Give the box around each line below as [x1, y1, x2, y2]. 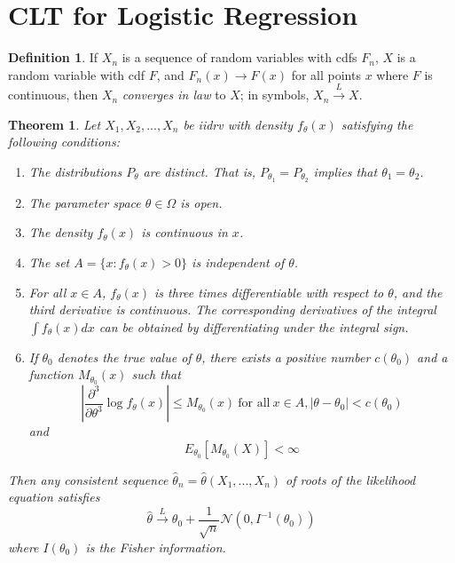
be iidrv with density [183, 115, 294, 133]
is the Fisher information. [85, 537, 226, 556]
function [28, 365, 74, 384]
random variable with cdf [8, 65, 145, 83]
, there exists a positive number [201, 347, 371, 366]
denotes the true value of [57, 347, 192, 366]
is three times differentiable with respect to [154, 282, 384, 301]
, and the [393, 282, 443, 301]
